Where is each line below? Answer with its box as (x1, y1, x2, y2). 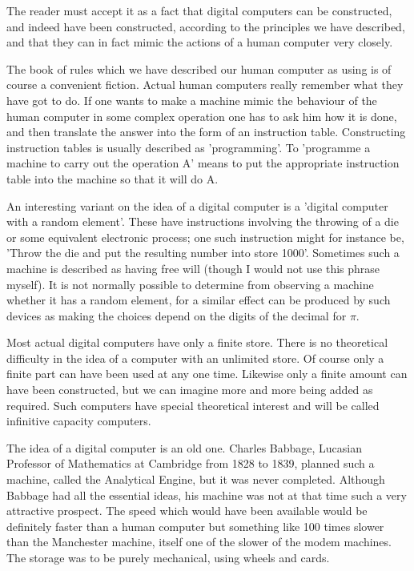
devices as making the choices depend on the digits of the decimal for (6, 307, 347, 324)
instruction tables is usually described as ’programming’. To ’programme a (6, 139, 371, 155)
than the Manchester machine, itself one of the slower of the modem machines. (6, 533, 392, 550)
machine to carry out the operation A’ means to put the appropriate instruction (6, 155, 400, 171)
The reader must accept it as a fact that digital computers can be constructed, (6, 2, 392, 18)
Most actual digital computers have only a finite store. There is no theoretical (6, 334, 388, 351)
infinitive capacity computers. (6, 412, 151, 429)
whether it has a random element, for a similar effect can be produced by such (6, 292, 391, 308)
